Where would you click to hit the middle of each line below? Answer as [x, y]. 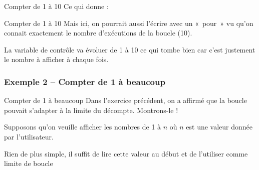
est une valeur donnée [219, 127]
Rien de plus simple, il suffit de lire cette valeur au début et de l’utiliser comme [126, 153]
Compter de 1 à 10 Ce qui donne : [56, 6]
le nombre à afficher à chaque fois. [56, 59]
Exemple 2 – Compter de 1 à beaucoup [85, 81]
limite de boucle [29, 163]
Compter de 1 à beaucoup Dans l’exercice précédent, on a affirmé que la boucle [125, 100]
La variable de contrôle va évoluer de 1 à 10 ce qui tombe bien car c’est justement [130, 49]
